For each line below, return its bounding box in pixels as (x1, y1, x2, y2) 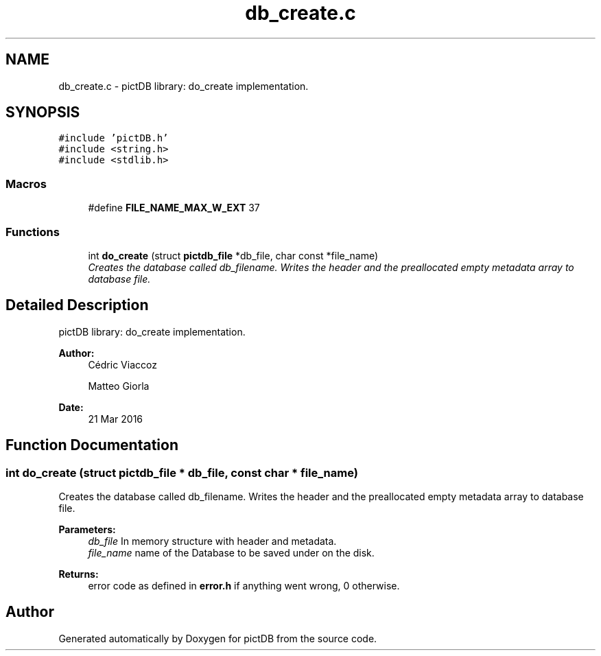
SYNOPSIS (5, 104, 80, 121)
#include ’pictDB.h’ (58, 132, 169, 144)
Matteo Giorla (88, 379, 150, 392)
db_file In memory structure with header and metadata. (88, 535, 337, 547)
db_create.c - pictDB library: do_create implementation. (58, 80, 309, 92)
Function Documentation (5, 436, 178, 454)
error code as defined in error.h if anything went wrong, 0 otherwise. (88, 580, 400, 591)
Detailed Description (5, 296, 149, 314)
